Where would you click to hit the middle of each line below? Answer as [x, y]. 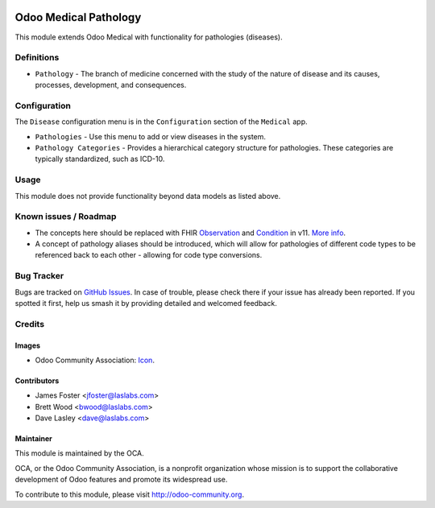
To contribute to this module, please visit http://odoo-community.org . [130, 494]
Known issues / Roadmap [66, 217]
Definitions [37, 58]
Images [27, 345]
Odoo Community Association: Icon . [95, 360]
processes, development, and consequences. [111, 85]
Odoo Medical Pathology [78, 17]
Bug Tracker [39, 276]
